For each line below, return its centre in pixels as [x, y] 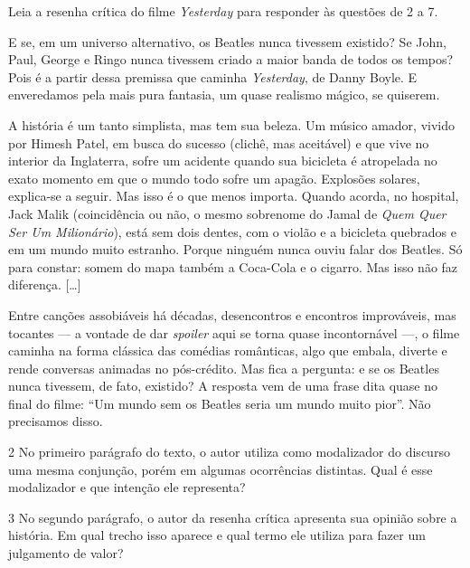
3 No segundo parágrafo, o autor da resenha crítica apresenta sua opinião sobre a [233, 517]
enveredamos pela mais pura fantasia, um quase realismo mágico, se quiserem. [224, 95]
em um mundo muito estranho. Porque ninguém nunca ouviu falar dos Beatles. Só [235, 249]
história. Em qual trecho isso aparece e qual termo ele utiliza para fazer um [217, 535]
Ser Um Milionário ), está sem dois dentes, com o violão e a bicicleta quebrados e [232, 231]
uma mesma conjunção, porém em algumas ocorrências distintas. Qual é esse [221, 469]
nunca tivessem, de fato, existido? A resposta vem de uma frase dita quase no [223, 386]
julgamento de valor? [66, 553]
